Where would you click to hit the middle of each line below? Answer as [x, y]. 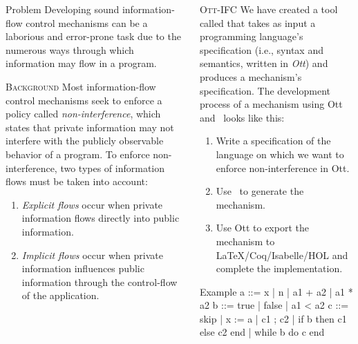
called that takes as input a [257, 22]
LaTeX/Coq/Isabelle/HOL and [282, 255]
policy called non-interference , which [83, 114]
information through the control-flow [100, 281]
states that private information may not [90, 127]
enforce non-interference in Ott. [283, 168]
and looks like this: [242, 117]
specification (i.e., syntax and [261, 49]
